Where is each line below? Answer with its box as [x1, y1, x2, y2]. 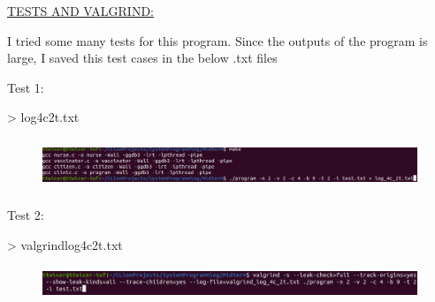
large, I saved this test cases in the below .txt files [7, 49, 278, 67]
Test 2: [7, 206, 44, 224]
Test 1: [7, 78, 44, 96]
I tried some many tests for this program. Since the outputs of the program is [7, 31, 428, 49]
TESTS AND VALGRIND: [7, 2, 154, 19]
